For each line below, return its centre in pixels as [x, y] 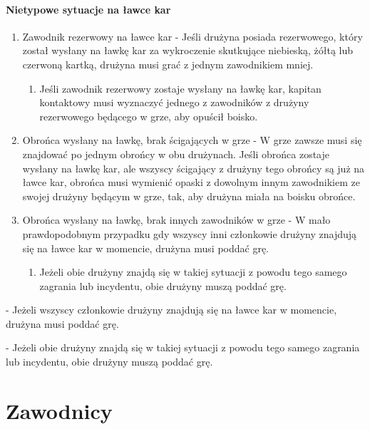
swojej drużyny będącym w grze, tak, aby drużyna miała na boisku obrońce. [189, 196]
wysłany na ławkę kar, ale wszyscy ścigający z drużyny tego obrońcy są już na [194, 168]
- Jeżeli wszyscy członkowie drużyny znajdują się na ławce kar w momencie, [171, 310]
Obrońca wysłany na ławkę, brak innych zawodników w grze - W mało [176, 220]
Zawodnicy [59, 410]
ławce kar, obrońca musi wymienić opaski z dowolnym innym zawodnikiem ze [191, 182]
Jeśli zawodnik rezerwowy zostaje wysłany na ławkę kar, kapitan [180, 88]
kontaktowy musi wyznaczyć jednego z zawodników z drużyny [174, 102]
